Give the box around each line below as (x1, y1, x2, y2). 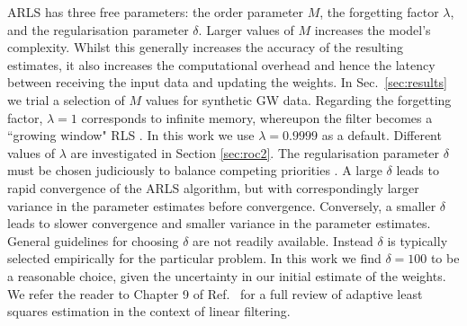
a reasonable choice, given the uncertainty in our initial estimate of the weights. (7, 266, 446, 285)
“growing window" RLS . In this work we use (7, 126, 255, 145)
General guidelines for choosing (7, 231, 179, 250)
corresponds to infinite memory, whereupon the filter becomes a (81, 108, 433, 127)
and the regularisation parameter (7, 20, 189, 39)
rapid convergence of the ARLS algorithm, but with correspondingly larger (7, 178, 419, 197)
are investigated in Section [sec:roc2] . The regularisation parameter (70, 143, 440, 162)
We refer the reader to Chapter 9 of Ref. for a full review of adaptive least (7, 284, 423, 303)
